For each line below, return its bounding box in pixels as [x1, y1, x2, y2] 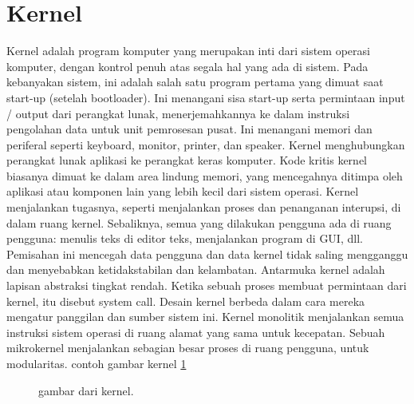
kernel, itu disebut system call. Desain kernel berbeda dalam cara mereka [6, 292, 365, 309]
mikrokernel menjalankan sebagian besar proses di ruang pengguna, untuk [6, 339, 369, 356]
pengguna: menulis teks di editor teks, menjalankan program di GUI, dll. [6, 230, 363, 247]
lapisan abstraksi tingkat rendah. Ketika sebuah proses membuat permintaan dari [6, 277, 407, 294]
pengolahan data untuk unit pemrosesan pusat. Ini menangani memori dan [6, 121, 373, 137]
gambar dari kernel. [38, 382, 134, 398]
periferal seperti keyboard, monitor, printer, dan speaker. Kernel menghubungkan [6, 136, 405, 152]
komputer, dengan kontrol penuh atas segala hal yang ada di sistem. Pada [6, 57, 369, 74]
